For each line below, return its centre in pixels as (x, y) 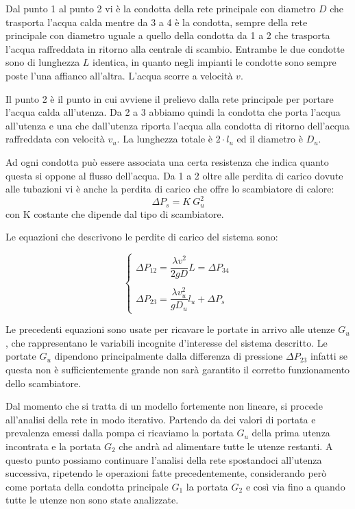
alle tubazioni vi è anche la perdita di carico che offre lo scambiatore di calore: (170, 189)
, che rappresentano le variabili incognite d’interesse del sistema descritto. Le (167, 342)
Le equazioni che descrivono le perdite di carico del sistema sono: (142, 237)
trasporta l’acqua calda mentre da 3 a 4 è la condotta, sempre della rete (157, 22)
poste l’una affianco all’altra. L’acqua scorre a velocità (119, 75)
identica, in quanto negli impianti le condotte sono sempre (215, 62)
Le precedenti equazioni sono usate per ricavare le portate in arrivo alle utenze (170, 329)
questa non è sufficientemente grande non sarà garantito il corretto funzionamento (178, 369)
